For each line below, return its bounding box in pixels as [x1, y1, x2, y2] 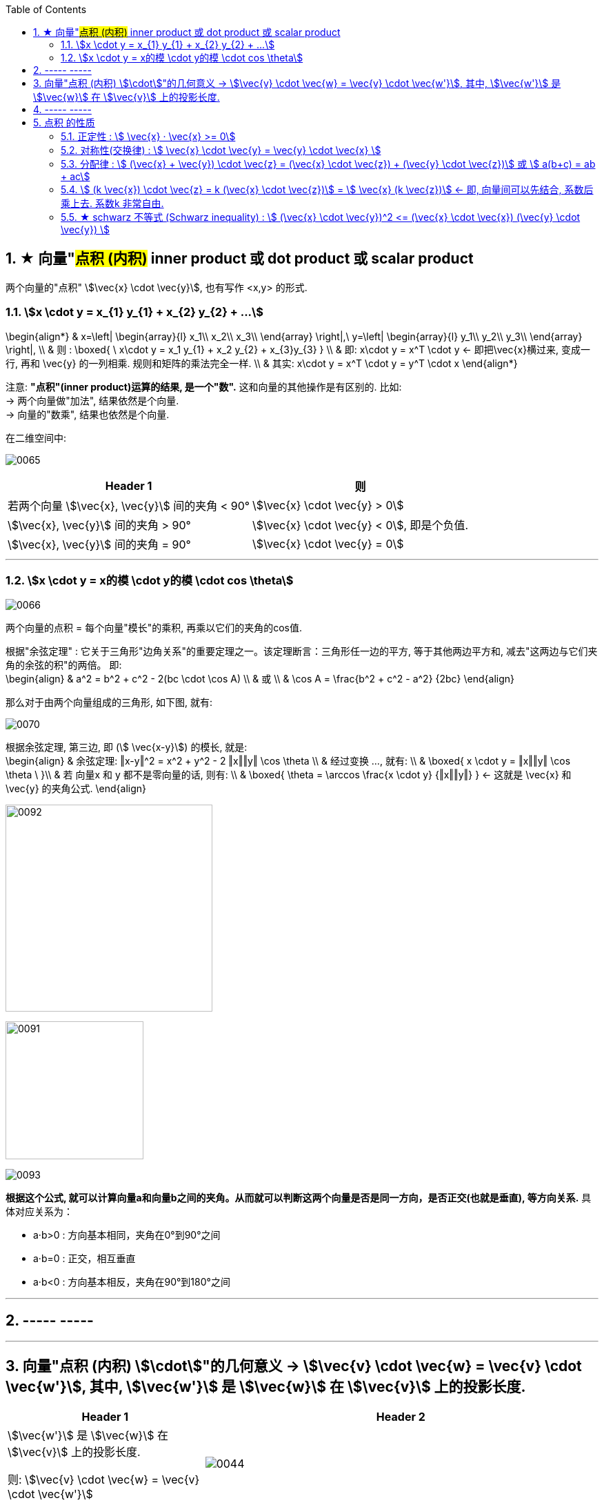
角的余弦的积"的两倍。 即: [6, 659, 122, 671]
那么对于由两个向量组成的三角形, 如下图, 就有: [6, 696, 212, 709]
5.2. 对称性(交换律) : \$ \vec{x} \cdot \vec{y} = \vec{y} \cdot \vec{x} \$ [61, 144, 381, 156]
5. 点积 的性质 [33, 117, 95, 128]
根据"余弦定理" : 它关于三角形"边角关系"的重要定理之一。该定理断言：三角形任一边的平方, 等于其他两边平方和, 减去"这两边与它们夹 [6, 645, 598, 658]
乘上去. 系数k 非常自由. [61, 197, 164, 209]
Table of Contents [6, 3, 87, 15]
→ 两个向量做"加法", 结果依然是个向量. [6, 394, 179, 406]
